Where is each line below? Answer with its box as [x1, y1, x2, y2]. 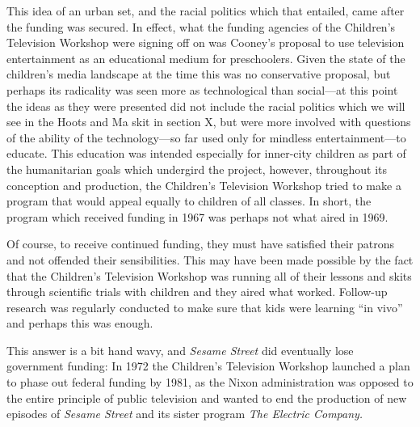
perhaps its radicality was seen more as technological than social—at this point [6, 81, 398, 98]
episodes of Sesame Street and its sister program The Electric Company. [6, 405, 363, 422]
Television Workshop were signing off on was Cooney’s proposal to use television [6, 34, 405, 51]
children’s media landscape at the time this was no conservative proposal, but [6, 66, 391, 82]
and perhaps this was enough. [6, 315, 153, 332]
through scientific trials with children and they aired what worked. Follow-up [6, 283, 388, 300]
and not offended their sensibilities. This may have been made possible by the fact [6, 251, 414, 268]
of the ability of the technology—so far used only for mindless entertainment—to [6, 129, 406, 146]
